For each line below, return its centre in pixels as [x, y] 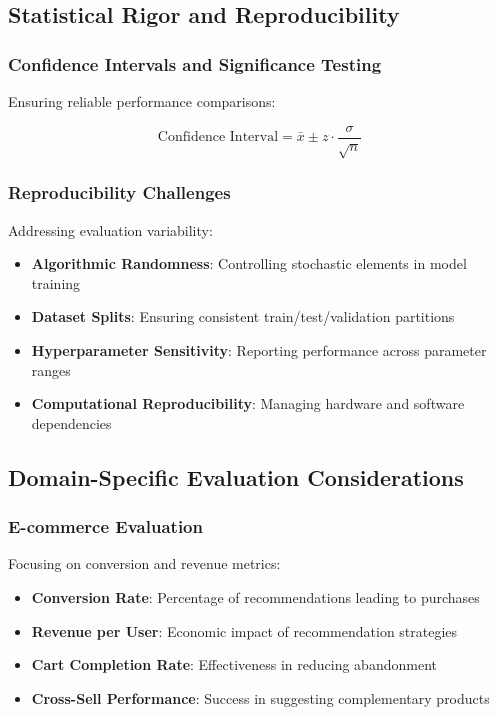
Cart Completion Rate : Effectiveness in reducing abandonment [234, 664]
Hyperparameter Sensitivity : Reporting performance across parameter [259, 350]
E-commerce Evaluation [105, 526]
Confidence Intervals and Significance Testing [195, 63]
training [56, 282]
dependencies [71, 422]
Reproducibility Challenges [119, 192]
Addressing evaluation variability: [110, 229]
